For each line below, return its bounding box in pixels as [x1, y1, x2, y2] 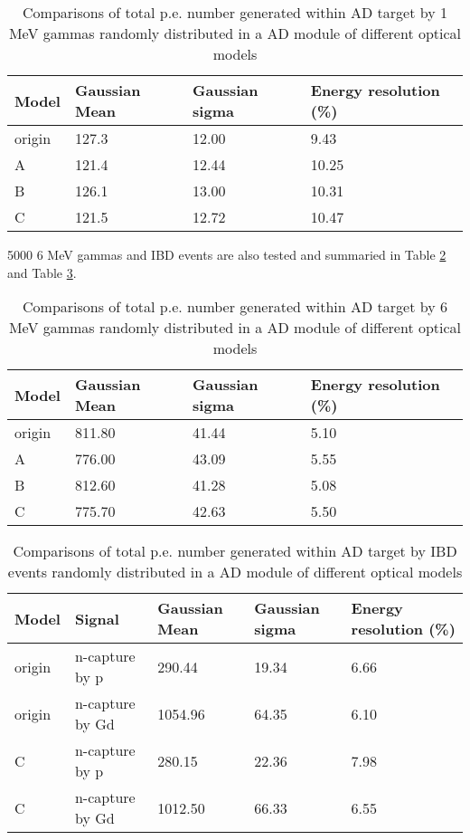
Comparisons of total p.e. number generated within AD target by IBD [13, 540, 457, 562]
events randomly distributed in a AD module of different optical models [7, 561, 463, 583]
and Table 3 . [7, 262, 77, 282]
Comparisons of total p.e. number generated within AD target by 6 [23, 296, 447, 318]
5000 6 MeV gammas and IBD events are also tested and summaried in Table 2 [7, 245, 446, 263]
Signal [74, 607, 119, 629]
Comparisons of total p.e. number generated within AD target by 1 [23, 2, 447, 23]
